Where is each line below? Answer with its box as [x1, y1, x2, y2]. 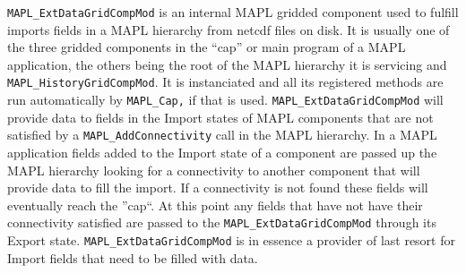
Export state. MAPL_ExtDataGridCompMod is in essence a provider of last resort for [7, 231, 455, 250]
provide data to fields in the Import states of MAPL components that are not [7, 107, 434, 126]
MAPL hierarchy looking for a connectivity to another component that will [7, 160, 420, 179]
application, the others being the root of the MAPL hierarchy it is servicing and [7, 55, 447, 73]
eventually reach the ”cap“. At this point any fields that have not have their [7, 195, 423, 214]
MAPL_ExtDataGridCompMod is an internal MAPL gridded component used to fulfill [7, 3, 459, 21]
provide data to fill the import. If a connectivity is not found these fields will [7, 178, 428, 197]
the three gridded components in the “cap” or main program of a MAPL [7, 38, 406, 56]
